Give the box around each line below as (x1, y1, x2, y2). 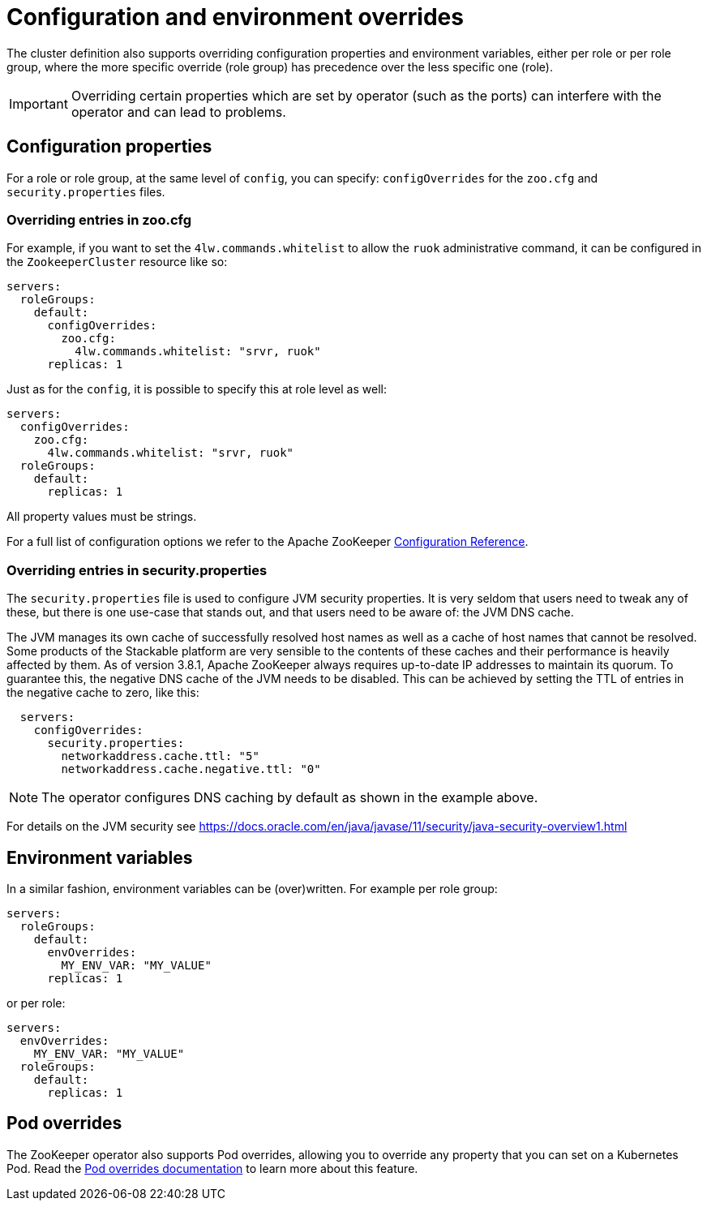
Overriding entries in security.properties (6, 561, 268, 578)
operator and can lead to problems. (71, 103, 286, 120)
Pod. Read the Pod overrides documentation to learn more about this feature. (6, 1161, 418, 1175)
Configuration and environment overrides (6, 3, 464, 31)
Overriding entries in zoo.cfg (6, 211, 192, 228)
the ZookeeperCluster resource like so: (6, 255, 228, 269)
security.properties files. (6, 184, 165, 199)
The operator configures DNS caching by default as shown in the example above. (41, 789, 538, 806)
